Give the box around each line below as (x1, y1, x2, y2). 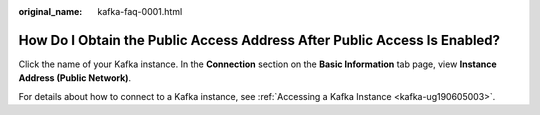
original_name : (18, 6, 83, 17)
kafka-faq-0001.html (97, 6, 183, 17)
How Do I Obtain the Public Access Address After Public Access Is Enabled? (18, 31, 500, 49)
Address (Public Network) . (18, 72, 132, 84)
